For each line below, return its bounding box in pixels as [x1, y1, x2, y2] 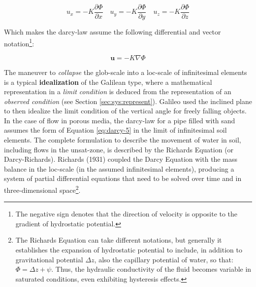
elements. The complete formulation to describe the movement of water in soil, [4, 135, 241, 145]
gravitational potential [15, 254, 83, 264]
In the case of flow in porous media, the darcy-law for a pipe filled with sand [4, 115, 235, 125]
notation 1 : [4, 36, 34, 48]
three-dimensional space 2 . [4, 183, 81, 195]
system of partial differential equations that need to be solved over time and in [4, 173, 242, 183]
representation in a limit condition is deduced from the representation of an [4, 86, 231, 97]
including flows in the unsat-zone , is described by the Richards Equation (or [4, 144, 234, 154]
